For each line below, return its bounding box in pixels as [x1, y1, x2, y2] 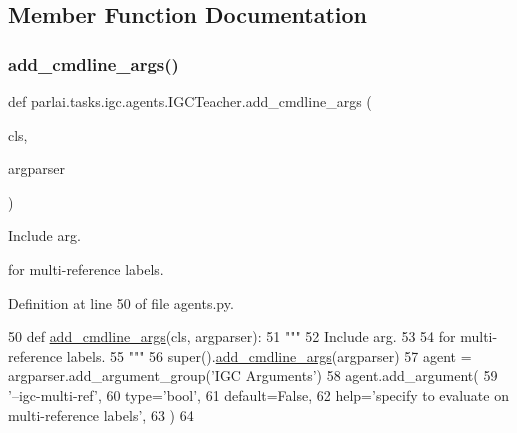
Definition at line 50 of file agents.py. [8, 292, 234, 313]
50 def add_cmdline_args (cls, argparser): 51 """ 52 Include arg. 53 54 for [8, 326, 456, 347]
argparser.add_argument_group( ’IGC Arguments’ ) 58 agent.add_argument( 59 [8, 365, 498, 386]
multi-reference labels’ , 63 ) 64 [8, 404, 194, 425]
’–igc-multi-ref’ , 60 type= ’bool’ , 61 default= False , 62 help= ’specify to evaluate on [8, 384, 509, 405]
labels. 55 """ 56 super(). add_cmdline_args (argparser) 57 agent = [66, 345, 472, 366]
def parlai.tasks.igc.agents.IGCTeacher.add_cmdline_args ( [8, 91, 372, 111]
